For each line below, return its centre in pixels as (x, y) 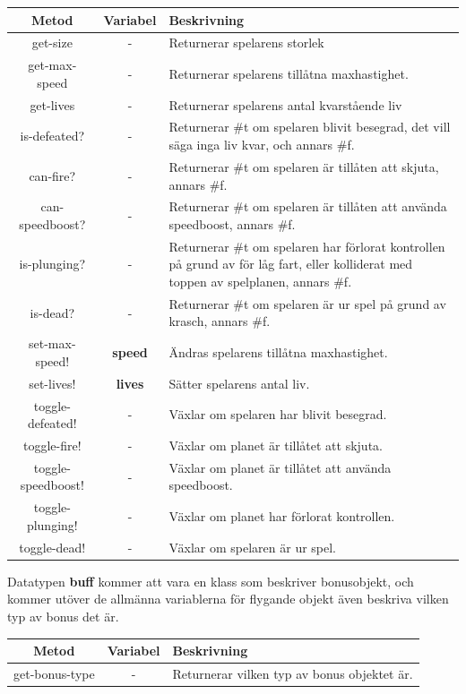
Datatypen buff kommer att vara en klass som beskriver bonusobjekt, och (211, 581)
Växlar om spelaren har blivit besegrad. (278, 414)
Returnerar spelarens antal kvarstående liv (285, 104)
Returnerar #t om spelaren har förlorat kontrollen (307, 246)
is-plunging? (52, 264)
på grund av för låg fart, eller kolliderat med (291, 264)
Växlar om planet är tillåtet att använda (280, 467)
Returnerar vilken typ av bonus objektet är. (293, 673)
